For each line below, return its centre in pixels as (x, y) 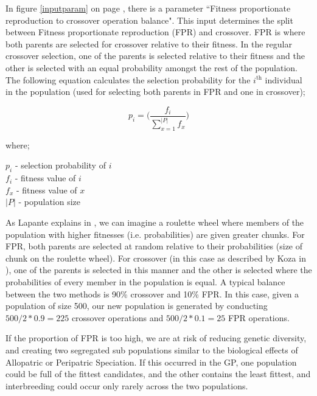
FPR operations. (259, 317)
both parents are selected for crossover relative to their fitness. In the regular (149, 43)
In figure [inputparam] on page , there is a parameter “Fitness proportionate (148, 8)
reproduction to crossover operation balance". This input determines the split (149, 20)
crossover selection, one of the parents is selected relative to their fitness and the (155, 56)
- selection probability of (60, 165)
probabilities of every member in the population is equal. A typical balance (145, 282)
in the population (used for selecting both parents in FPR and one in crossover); (155, 92)
